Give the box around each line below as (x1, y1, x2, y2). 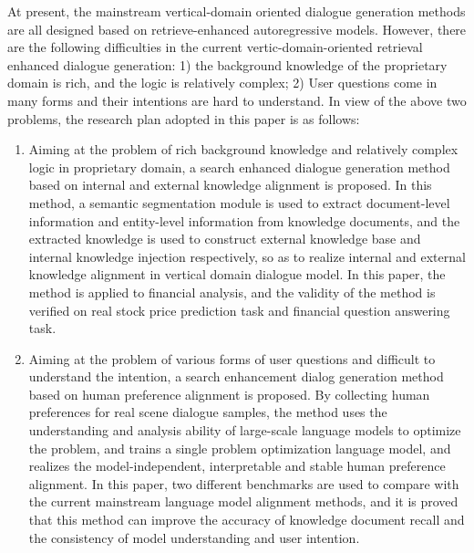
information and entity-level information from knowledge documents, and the (28, 211, 460, 230)
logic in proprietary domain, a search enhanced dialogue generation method (28, 157, 450, 176)
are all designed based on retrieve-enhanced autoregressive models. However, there (7, 19, 467, 38)
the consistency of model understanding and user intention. (28, 527, 360, 547)
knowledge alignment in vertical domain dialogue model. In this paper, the (28, 265, 446, 284)
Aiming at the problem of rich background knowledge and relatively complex (28, 140, 459, 159)
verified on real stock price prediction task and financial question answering (28, 300, 450, 319)
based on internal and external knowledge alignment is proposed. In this (28, 175, 432, 194)
